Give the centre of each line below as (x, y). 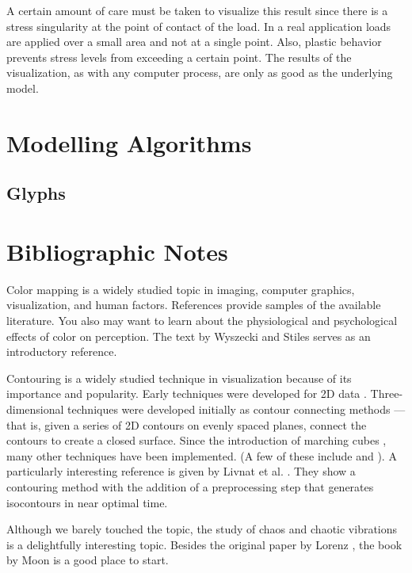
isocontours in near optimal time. (87, 502)
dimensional (35, 409)
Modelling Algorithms (129, 142)
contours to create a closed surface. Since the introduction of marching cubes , (196, 440)
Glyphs (36, 193)
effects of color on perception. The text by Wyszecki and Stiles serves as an (189, 336)
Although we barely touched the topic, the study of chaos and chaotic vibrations (202, 529)
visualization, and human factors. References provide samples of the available (194, 305)
